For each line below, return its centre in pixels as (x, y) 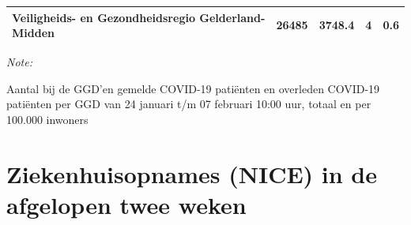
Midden (33, 33)
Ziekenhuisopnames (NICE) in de (192, 173)
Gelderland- (232, 17)
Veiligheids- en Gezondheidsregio (104, 17)
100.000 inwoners (47, 119)
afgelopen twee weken (126, 204)
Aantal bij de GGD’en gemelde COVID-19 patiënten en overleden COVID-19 (193, 88)
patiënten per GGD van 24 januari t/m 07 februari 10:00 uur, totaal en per (189, 104)
